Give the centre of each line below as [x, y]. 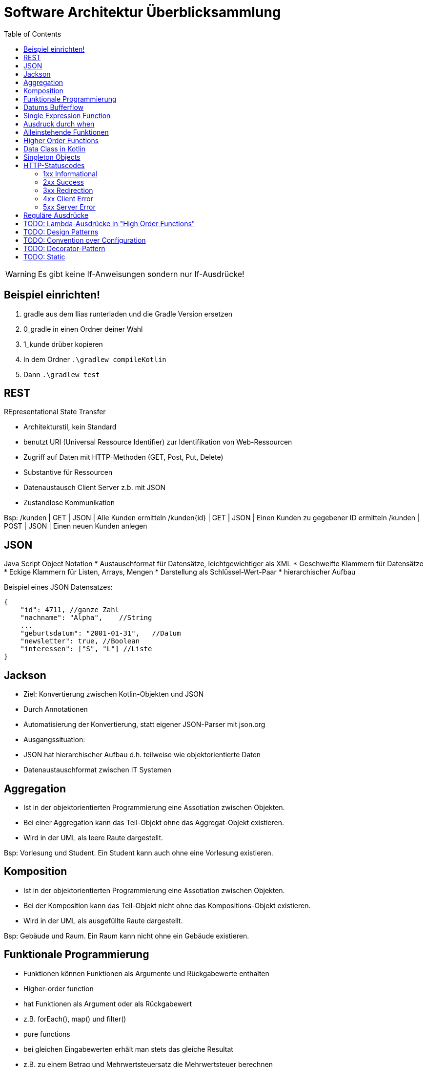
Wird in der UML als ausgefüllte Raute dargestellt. [103, 920]
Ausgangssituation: [54, 740]
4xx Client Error [68, 198]
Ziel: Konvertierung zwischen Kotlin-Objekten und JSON [114, 694]
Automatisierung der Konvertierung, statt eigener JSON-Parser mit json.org [144, 725]
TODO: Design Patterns [61, 232]
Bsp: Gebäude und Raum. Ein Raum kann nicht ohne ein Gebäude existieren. [127, 936]
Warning [21, 274]
